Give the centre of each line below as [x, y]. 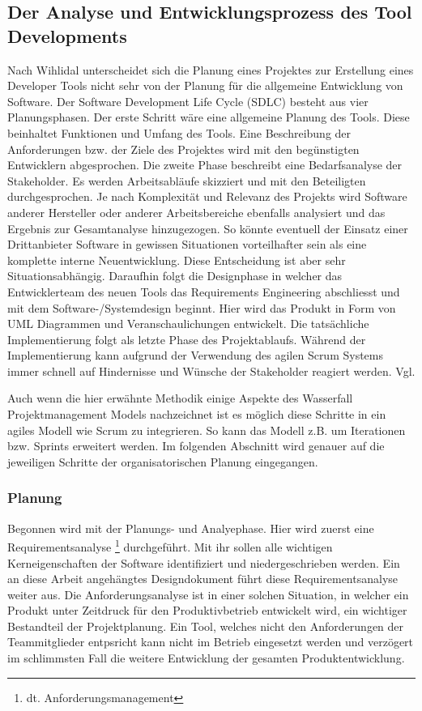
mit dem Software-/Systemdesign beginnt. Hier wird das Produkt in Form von [202, 307]
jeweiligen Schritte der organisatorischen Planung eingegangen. [163, 461]
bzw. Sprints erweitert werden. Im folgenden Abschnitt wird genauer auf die [196, 446]
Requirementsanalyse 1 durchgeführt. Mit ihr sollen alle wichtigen [170, 545]
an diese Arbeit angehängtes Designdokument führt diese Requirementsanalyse [203, 579]
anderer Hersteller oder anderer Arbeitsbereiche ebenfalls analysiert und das [196, 212]
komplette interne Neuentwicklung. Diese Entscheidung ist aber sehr [177, 260]
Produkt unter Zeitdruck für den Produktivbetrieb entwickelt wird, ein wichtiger [207, 610]
